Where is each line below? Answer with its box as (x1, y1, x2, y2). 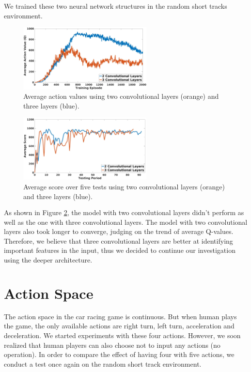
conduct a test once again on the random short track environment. (4, 358, 202, 369)
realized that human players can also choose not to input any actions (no (4, 340, 220, 350)
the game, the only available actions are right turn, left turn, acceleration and (4, 321, 235, 331)
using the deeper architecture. (4, 255, 93, 265)
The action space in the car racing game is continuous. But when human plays (4, 311, 237, 321)
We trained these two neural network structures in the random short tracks (4, 1, 227, 11)
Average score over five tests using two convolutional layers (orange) (23, 181, 225, 191)
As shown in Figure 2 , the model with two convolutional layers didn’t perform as (4, 207, 244, 217)
